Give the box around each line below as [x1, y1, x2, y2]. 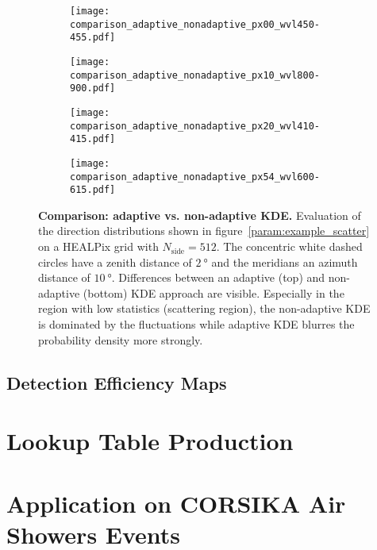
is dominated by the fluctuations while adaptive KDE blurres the [38, 316, 355, 333]
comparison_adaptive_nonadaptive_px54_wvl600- [70, 171, 320, 183]
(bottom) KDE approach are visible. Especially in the [83, 284, 344, 301]
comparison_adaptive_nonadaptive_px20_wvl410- [70, 120, 320, 132]
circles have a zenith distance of [38, 253, 192, 270]
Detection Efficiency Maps [6, 370, 227, 394]
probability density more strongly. [38, 331, 203, 348]
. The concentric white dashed [216, 238, 363, 255]
